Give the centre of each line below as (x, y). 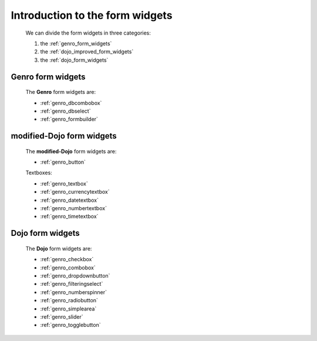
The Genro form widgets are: (61, 92)
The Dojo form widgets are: (59, 248)
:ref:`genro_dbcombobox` (71, 103)
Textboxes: (39, 173)
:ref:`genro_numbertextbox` (73, 208)
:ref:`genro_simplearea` (68, 309)
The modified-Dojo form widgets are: (71, 151)
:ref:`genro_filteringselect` (72, 284)
